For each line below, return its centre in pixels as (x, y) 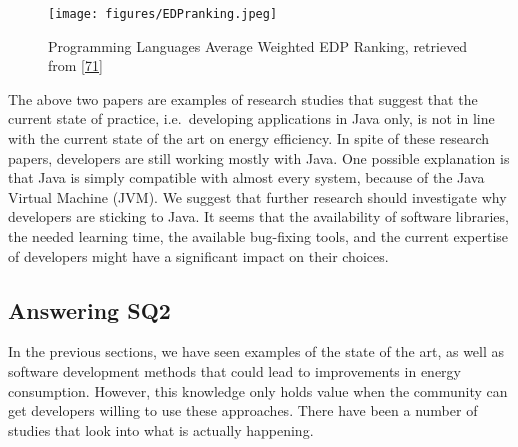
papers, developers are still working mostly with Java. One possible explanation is (259, 157)
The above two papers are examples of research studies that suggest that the (243, 98)
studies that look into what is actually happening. (161, 429)
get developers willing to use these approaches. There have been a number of (243, 410)
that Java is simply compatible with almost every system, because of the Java (246, 177)
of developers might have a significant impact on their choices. (198, 255)
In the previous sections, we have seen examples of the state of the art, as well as (256, 351)
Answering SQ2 (89, 309)
